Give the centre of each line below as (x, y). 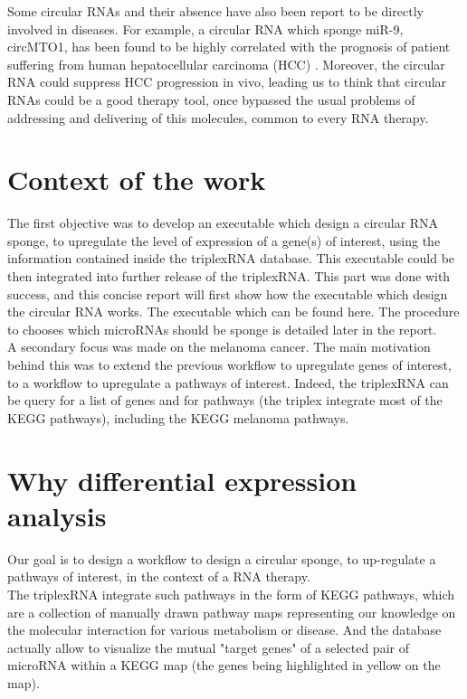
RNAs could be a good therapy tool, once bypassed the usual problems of (211, 99)
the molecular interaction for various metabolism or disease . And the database (224, 630)
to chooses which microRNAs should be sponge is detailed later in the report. (222, 329)
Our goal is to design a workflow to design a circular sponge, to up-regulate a (222, 558)
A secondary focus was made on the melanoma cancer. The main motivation (219, 347)
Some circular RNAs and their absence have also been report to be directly (215, 11)
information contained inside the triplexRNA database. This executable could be (231, 258)
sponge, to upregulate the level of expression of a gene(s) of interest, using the (224, 240)
